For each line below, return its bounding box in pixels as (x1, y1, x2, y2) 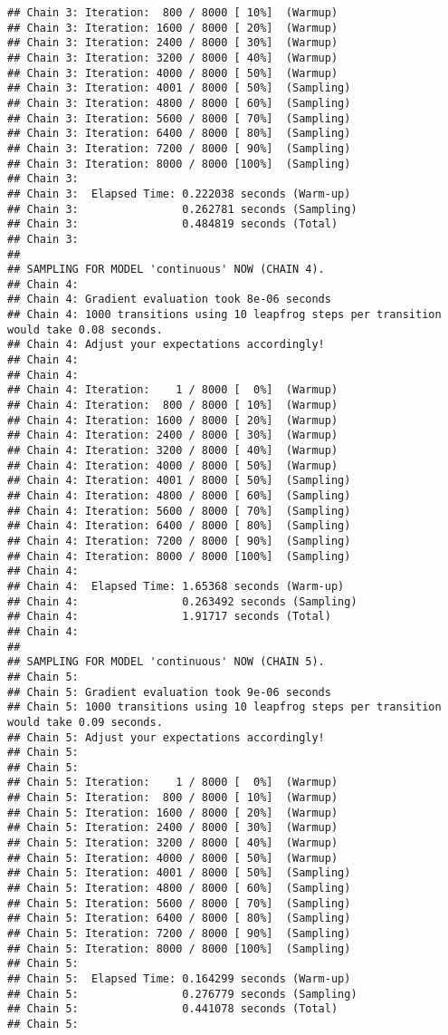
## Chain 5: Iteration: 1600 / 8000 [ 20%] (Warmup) (7, 806, 338, 819)
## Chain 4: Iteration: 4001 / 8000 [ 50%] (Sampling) (7, 474, 351, 488)
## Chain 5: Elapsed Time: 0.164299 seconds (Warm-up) (7, 972, 351, 985)
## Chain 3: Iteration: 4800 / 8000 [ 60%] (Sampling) (7, 96, 351, 110)
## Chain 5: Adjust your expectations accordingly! (7, 730, 325, 744)
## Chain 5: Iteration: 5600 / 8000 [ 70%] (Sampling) (7, 896, 351, 910)
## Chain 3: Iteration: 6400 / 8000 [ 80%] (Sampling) (7, 127, 351, 140)
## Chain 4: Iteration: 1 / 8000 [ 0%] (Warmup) (7, 383, 338, 397)
